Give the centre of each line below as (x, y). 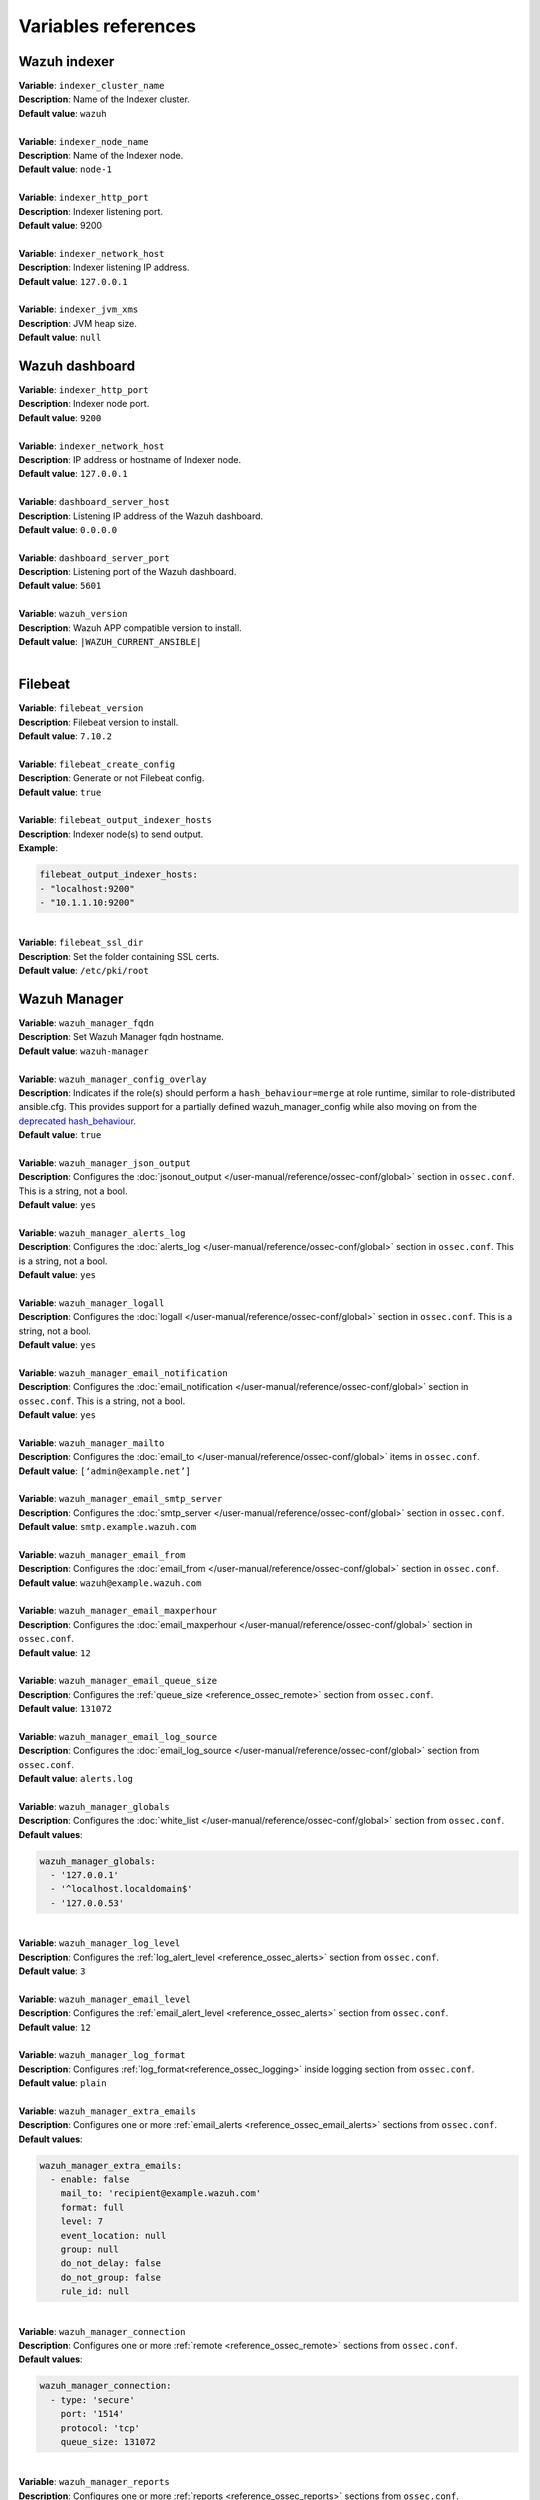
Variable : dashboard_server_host (94, 502)
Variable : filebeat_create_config (96, 764)
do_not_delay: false (111, 2263)
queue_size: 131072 (108, 2441)
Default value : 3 (52, 1971)
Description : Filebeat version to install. (98, 722)
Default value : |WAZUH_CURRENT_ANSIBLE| (110, 642)
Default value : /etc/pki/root (83, 971)
